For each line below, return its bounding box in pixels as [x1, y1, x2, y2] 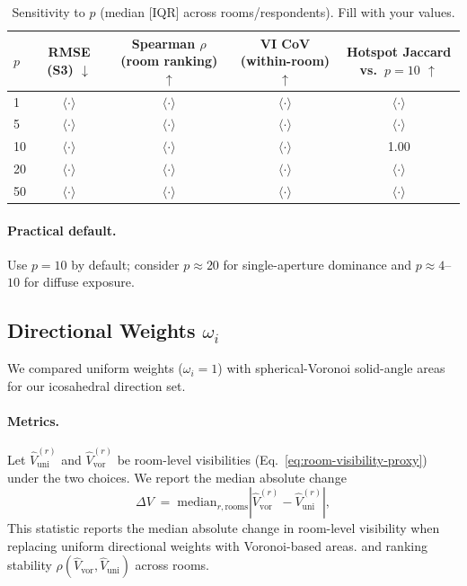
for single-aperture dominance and [223, 254, 411, 273]
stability [7, 555, 52, 574]
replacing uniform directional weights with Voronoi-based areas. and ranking [7, 536, 427, 555]
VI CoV [260, 33, 311, 52]
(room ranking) [120, 51, 218, 70]
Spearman [131, 33, 196, 52]
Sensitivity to [12, 3, 85, 21]
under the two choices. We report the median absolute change [7, 467, 347, 486]
